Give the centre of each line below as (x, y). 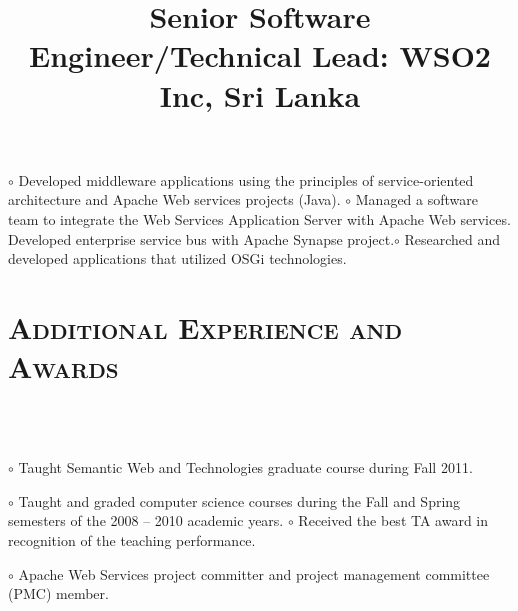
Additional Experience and (205, 326)
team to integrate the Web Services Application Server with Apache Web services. (259, 218)
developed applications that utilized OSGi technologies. (177, 258)
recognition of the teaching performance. (132, 540)
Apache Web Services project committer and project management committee (254, 573)
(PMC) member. (58, 593)
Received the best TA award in (393, 520)
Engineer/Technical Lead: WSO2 (260, 55)
